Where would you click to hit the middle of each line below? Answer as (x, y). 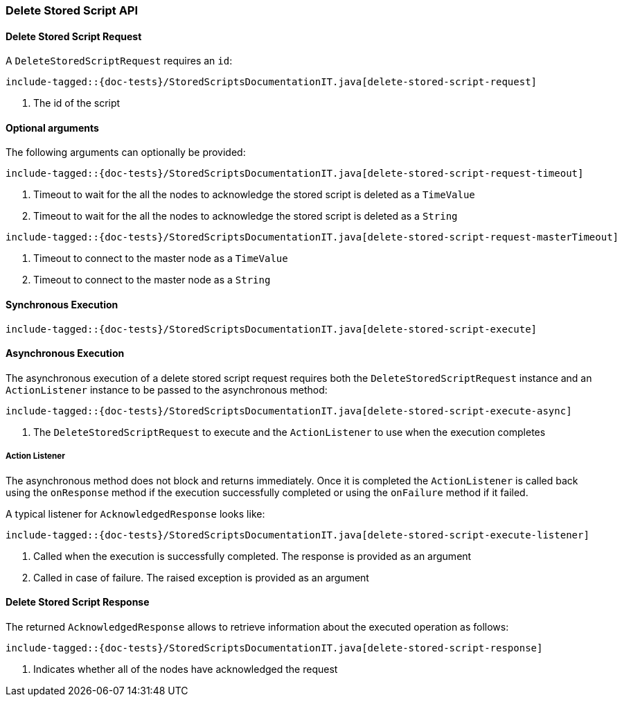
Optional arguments (52, 128)
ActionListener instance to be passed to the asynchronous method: (167, 389)
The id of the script (77, 103)
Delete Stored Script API (72, 10)
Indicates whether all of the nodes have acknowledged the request (186, 669)
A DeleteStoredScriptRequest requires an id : (119, 61)
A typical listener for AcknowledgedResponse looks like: (135, 514)
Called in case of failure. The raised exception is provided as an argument (201, 577)
